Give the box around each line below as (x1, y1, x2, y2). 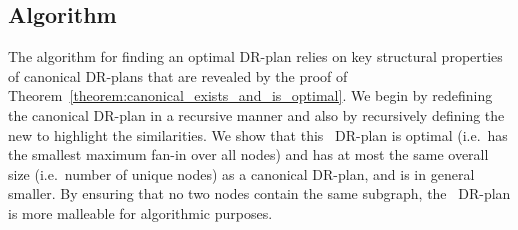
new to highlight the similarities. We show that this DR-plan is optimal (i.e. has (8, 124, 508, 145)
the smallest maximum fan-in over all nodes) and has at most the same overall (8, 144, 489, 165)
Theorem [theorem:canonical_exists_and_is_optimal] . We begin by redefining (8, 85, 493, 106)
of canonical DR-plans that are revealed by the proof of (8, 65, 348, 86)
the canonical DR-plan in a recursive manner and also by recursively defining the (8, 104, 505, 125)
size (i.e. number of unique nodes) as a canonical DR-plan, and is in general (8, 163, 475, 184)
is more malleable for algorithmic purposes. (8, 202, 273, 223)
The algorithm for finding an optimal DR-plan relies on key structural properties (8, 46, 503, 67)
